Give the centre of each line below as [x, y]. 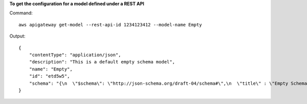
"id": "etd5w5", [49, 76]
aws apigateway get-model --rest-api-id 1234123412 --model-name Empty [110, 25]
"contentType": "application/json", [75, 55]
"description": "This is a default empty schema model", [102, 62]
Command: [21, 13]
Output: [17, 36]
